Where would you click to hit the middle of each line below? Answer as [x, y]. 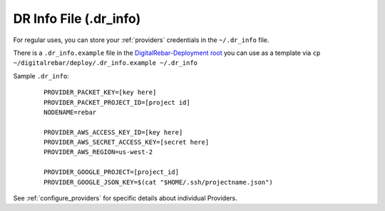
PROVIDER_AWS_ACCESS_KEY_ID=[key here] [113, 132]
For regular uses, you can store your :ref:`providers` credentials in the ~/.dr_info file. [141, 40]
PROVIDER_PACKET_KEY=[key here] [100, 92]
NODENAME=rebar [70, 112]
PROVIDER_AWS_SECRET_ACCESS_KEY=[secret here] [127, 142]
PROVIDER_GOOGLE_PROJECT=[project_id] [112, 172]
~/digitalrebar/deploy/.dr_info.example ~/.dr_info [106, 63]
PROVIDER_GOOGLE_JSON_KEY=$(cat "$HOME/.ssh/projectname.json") [159, 182]
